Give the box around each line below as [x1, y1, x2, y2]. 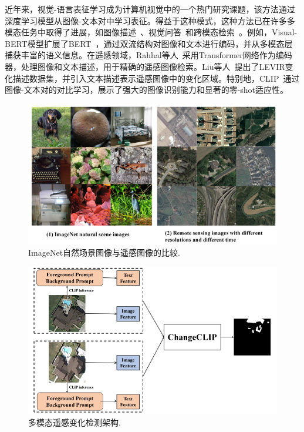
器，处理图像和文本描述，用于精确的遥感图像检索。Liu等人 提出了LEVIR [5, 60, 285, 72]
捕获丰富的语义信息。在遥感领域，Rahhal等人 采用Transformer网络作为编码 [5, 49, 292, 61]
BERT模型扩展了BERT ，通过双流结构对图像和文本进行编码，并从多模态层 [5, 37, 293, 49]
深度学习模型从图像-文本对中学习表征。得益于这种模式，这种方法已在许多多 [5, 14, 295, 26]
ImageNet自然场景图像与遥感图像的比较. [28, 246, 180, 259]
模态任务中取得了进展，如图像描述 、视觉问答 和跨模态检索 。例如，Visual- [5, 26, 298, 38]
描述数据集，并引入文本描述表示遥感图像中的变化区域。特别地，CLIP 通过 [12, 72, 300, 84]
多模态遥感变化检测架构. [28, 416, 121, 428]
